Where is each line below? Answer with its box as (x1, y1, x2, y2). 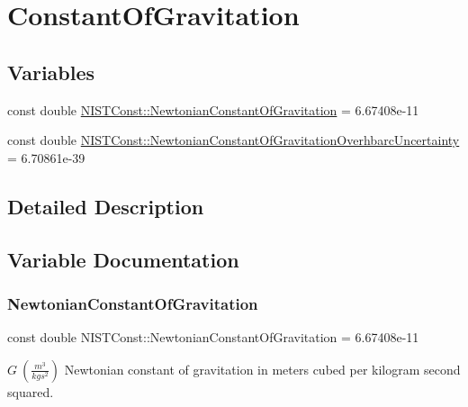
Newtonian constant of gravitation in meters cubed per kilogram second (64, 359, 461, 378)
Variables (7, 58, 95, 86)
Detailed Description (7, 192, 204, 220)
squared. (7, 382, 54, 401)
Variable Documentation (7, 245, 239, 273)
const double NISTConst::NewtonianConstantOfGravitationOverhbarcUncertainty (7, 131, 460, 149)
